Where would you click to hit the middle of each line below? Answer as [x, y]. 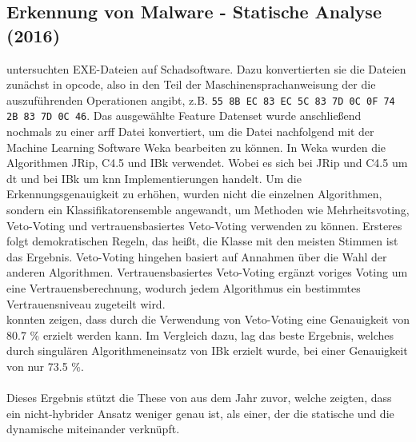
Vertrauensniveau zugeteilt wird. [86, 303]
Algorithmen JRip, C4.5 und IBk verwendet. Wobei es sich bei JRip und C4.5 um [207, 163]
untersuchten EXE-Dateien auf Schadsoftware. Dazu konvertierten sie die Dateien [206, 68]
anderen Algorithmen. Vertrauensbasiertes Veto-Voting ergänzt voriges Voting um [207, 272]
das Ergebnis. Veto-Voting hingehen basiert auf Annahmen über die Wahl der [197, 256]
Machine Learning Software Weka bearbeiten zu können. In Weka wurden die [196, 147]
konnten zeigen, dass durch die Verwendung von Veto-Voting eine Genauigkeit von [208, 319]
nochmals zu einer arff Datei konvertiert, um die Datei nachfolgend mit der [190, 131]
